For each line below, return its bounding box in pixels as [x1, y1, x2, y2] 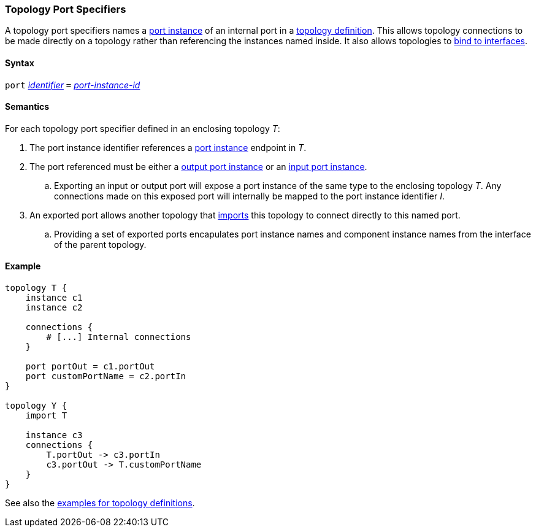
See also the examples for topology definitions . [5, 498, 195, 509]
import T [25, 411, 67, 421]
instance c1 [25, 293, 83, 303]
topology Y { [5, 401, 67, 411]
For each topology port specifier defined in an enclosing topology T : [5, 123, 280, 134]
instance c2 [25, 303, 83, 313]
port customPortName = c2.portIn [25, 371, 186, 382]
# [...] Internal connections [46, 332, 191, 342]
